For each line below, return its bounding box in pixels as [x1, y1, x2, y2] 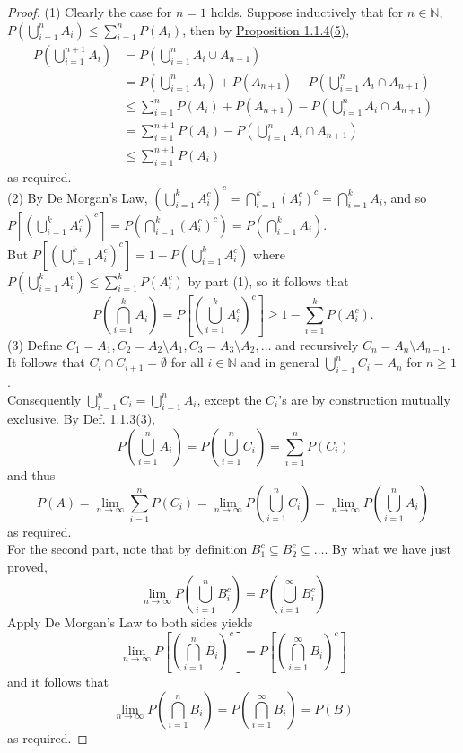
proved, [7, 556, 48, 575]
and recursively [275, 335, 359, 354]
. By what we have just [324, 539, 451, 558]
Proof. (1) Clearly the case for [7, 3, 172, 21]
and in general [240, 353, 319, 372]
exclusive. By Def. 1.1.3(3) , [7, 409, 155, 428]
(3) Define [7, 335, 63, 354]
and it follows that [7, 671, 109, 690]
